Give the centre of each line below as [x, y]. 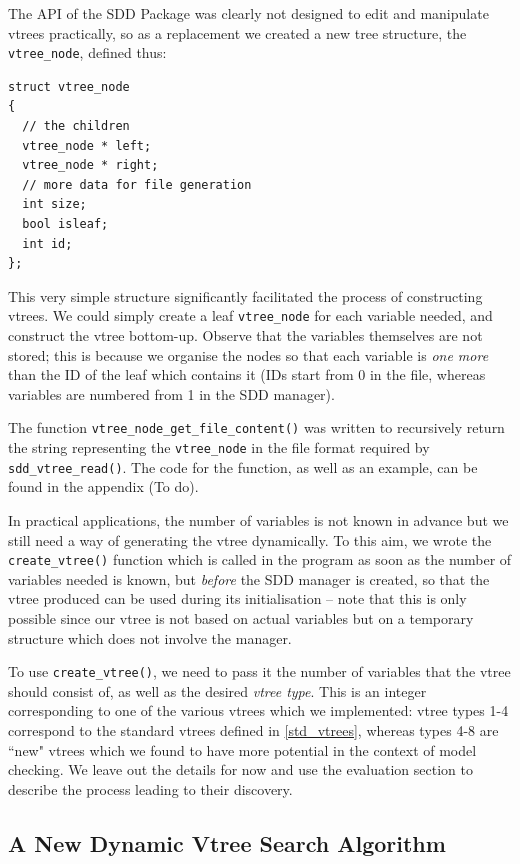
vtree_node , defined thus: [87, 52]
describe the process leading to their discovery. [150, 788]
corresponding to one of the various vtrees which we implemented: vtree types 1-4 [258, 710]
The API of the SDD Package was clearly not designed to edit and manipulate [248, 13]
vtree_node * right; [90, 165]
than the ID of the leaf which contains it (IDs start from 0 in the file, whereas [247, 374]
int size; [54, 204]
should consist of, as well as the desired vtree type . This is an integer [217, 690]
